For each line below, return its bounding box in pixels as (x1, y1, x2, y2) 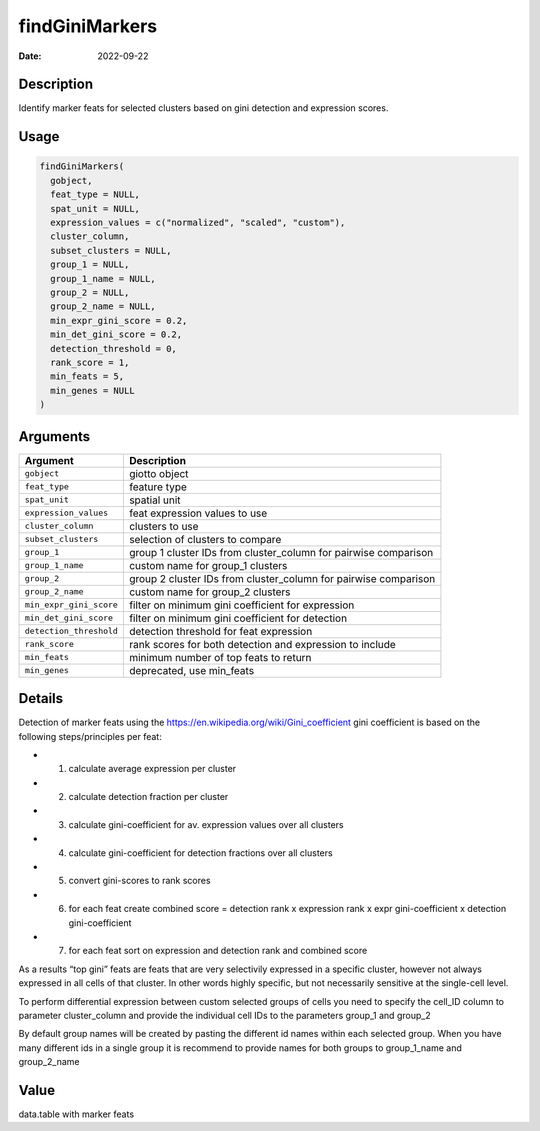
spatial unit (128, 493, 181, 507)
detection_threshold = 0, (50, 343, 177, 354)
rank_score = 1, (50, 356, 130, 368)
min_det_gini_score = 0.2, (50, 329, 183, 340)
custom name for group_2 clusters (128, 585, 291, 599)
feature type (128, 480, 187, 494)
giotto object (128, 466, 189, 480)
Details (18, 690, 64, 707)
